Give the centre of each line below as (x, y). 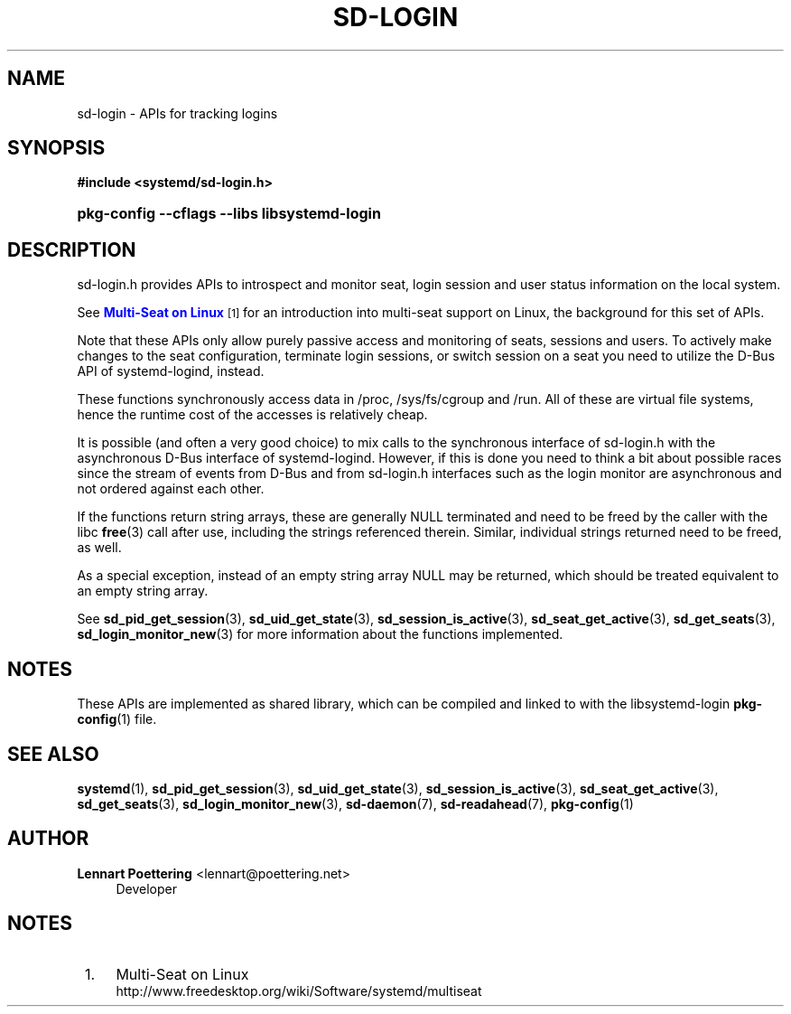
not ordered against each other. (171, 489)
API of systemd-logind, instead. (171, 371)
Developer (146, 888)
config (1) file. (117, 719)
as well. (99, 548)
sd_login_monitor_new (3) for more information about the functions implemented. (320, 634)
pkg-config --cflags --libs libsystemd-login (229, 214)
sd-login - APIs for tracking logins (177, 113)
